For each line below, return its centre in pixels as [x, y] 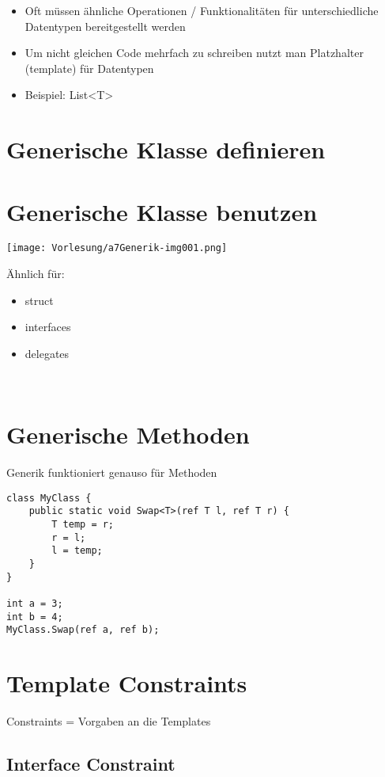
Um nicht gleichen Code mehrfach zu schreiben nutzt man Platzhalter [194, 53]
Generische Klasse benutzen [162, 211]
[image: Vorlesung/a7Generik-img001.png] [117, 248]
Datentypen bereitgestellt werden [105, 26]
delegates [47, 353]
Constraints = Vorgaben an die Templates [109, 721]
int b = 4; [35, 617]
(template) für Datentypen [89, 68]
